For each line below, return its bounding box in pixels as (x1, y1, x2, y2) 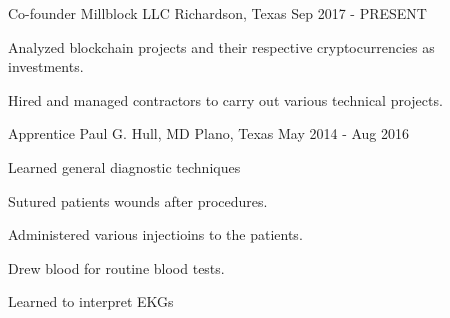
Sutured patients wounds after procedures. (8, 190, 268, 211)
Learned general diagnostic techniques (8, 156, 241, 177)
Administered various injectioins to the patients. (8, 224, 303, 245)
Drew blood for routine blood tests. (8, 257, 225, 278)
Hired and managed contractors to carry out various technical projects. (8, 89, 443, 110)
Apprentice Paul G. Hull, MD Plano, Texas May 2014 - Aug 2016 (8, 123, 410, 144)
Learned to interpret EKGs (8, 291, 174, 312)
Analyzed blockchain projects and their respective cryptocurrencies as (8, 36, 435, 57)
